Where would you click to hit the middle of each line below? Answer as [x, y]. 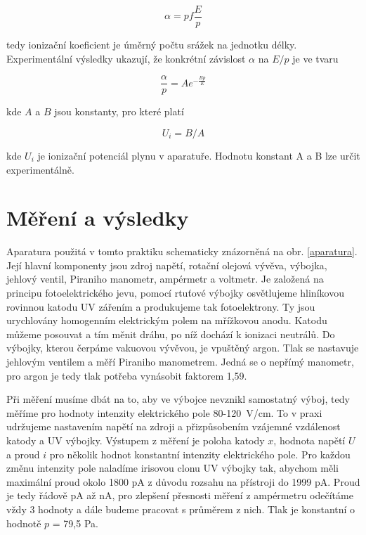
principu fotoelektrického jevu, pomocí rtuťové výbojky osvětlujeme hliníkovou [175, 292]
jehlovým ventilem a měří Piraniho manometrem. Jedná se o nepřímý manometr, [180, 361]
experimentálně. [40, 169]
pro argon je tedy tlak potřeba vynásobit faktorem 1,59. [127, 375]
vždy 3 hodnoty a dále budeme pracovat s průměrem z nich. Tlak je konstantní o [181, 509]
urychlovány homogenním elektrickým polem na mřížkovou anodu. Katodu [167, 320]
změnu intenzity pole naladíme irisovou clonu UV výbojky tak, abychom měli [173, 468]
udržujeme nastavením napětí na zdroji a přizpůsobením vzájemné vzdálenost [174, 426]
